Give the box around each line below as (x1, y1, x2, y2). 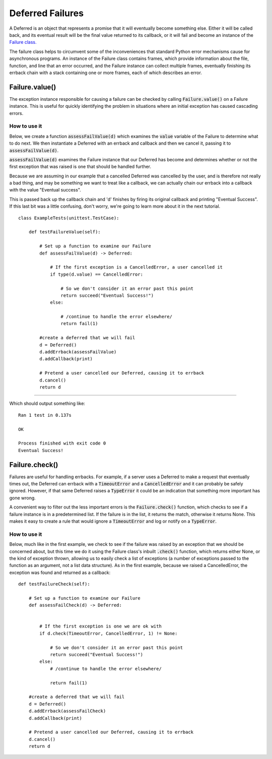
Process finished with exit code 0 (18, 440, 106, 446)
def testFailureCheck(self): (18, 581, 90, 587)
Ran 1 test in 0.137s (18, 412, 72, 418)
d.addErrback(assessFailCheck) (28, 708, 106, 714)
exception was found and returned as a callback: (9, 570, 111, 576)
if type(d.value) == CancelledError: (50, 271, 144, 277)
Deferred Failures (9, 8, 84, 19)
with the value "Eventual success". (9, 187, 82, 193)
